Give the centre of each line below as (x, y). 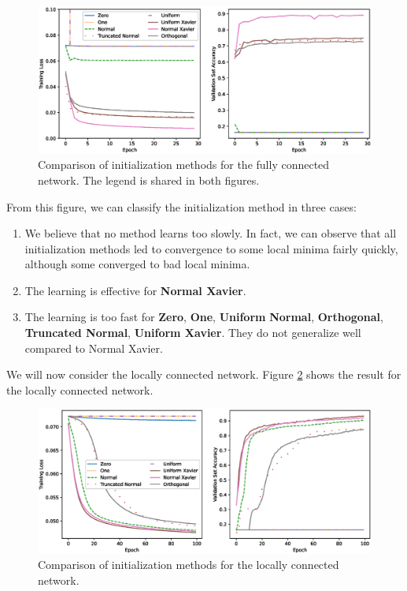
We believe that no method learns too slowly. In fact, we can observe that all (211, 233)
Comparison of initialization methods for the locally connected (189, 565)
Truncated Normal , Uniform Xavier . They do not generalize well (193, 333)
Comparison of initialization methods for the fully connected (184, 165)
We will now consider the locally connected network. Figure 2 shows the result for (204, 374)
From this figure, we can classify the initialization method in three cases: (181, 206)
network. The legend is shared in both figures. (149, 180)
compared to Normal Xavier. (94, 348)
